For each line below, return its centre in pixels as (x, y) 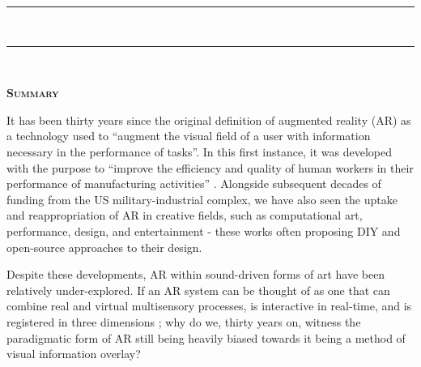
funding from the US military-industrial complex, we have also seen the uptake (202, 199)
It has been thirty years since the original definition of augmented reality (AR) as (209, 119)
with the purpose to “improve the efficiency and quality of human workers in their (210, 167)
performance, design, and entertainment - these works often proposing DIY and (204, 230)
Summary (33, 93)
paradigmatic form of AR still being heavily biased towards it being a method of (206, 337)
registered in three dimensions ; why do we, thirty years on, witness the (184, 321)
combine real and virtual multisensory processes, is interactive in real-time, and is (209, 306)
